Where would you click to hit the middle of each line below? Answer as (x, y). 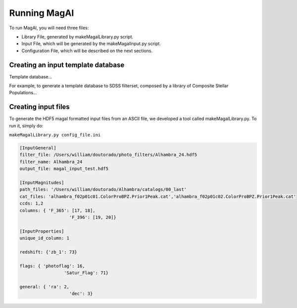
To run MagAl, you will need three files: (49, 28)
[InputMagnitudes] (42, 183)
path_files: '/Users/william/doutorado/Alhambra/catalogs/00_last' (103, 189)
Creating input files (40, 107)
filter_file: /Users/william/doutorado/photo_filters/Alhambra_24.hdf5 (108, 155)
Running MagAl (42, 13)
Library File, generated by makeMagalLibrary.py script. (77, 37)
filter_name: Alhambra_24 (51, 162)
